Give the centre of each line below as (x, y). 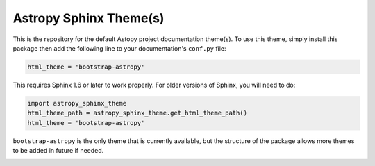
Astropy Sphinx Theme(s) (89, 18)
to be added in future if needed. (58, 151)
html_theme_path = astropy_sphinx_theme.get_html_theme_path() (137, 113)
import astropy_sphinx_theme (77, 103)
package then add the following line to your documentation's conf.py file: (119, 48)
